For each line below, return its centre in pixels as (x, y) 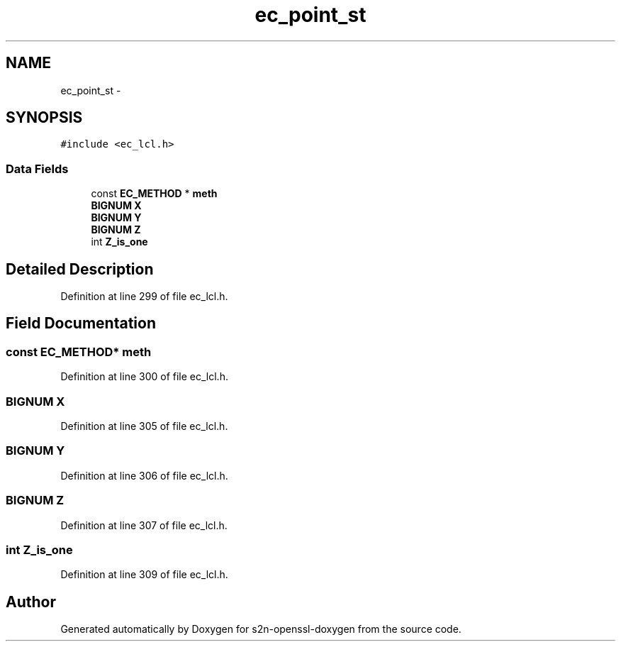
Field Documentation (81, 323)
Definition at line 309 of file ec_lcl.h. (144, 575)
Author (31, 602)
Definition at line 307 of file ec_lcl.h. (144, 525)
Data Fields (37, 168)
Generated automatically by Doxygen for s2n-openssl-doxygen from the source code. (261, 629)
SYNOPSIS (44, 118)
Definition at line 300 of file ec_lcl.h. (144, 377)
